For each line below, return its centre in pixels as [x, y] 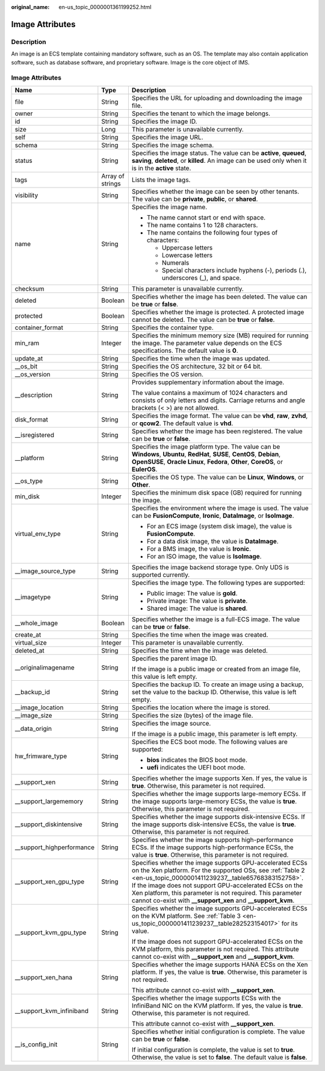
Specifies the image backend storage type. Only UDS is [210, 567]
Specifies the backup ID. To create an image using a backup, [218, 684]
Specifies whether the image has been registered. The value [217, 431]
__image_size [33, 715]
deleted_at [29, 650]
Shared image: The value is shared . [197, 608]
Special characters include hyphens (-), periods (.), [234, 270]
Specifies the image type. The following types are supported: [218, 583]
